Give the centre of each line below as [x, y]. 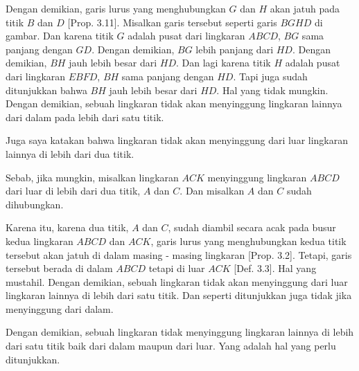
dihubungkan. [35, 204]
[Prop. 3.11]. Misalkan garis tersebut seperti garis [172, 22]
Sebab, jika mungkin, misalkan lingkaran [92, 177]
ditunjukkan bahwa [46, 90]
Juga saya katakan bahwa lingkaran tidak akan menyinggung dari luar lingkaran [177, 140]
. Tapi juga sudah [270, 76]
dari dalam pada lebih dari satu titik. [85, 117]
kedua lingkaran [40, 241]
